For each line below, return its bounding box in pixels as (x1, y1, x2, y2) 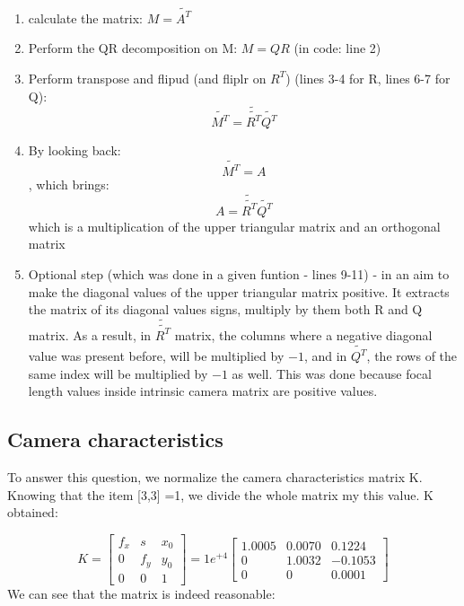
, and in (303, 347, 347, 365)
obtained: (7, 503, 58, 522)
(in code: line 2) (293, 39, 381, 57)
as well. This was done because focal (232, 364, 432, 382)
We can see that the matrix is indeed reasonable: (7, 584, 276, 603)
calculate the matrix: (28, 8, 144, 27)
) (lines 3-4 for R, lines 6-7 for (285, 68, 451, 87)
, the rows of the (366, 347, 458, 365)
